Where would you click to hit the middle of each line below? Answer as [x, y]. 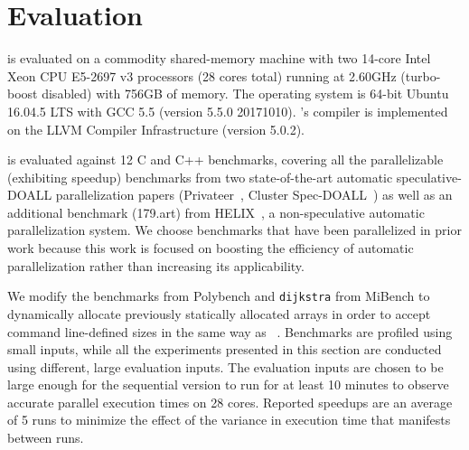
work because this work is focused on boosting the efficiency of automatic [211, 248]
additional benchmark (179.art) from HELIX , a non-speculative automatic [216, 212]
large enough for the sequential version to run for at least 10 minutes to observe [228, 384]
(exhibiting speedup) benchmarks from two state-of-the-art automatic [200, 177]
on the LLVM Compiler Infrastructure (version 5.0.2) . [156, 129]
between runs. [46, 438]
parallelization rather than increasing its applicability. [156, 265]
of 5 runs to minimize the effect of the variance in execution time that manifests [229, 420]
